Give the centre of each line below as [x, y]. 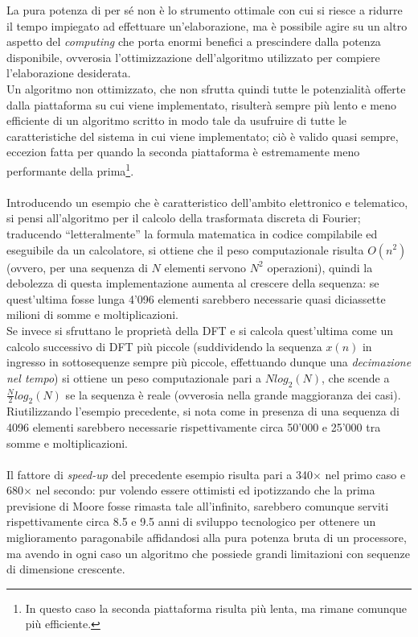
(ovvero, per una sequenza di [77, 267]
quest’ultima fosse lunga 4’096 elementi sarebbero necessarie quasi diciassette [196, 298]
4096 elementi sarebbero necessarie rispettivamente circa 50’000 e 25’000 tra [194, 426]
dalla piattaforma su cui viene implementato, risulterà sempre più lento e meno [201, 104]
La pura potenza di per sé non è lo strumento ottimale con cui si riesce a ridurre [205, 10]
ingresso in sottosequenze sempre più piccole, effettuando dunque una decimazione [209, 362]
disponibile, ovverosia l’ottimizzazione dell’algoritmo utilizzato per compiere [193, 57]
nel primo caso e [365, 474]
